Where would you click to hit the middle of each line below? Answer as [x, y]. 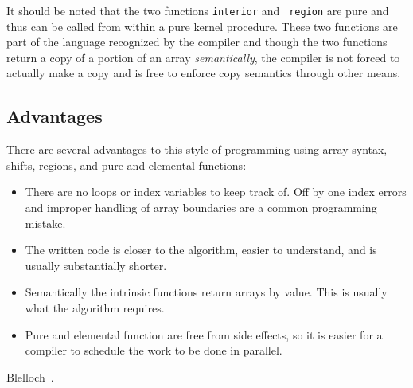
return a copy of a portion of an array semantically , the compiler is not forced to [203, 57]
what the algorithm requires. [95, 307]
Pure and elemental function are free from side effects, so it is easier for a [204, 334]
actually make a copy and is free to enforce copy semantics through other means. [204, 73]
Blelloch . [30, 376]
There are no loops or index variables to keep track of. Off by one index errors [216, 192]
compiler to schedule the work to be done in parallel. [154, 350]
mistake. [45, 223]
